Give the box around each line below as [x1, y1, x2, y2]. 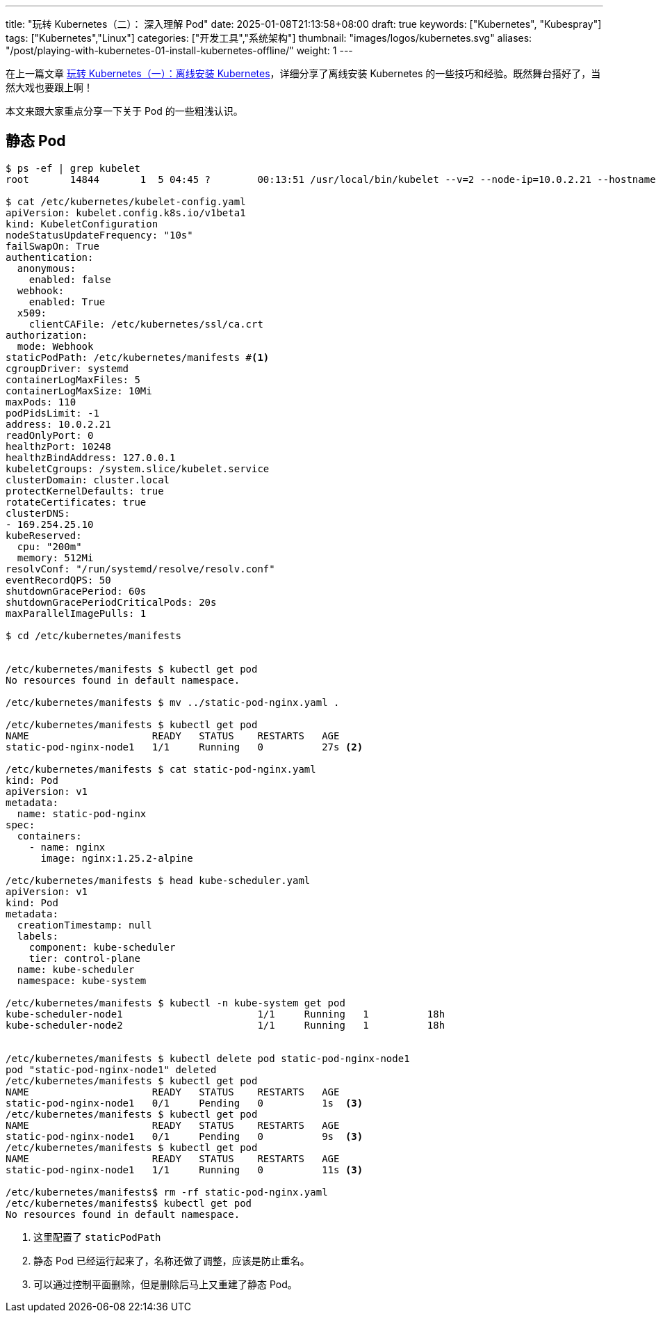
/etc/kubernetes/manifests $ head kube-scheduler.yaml [6, 874, 311, 886]
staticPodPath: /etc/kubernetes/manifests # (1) [6, 351, 270, 363]
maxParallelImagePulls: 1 [6, 607, 147, 619]
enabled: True [28, 296, 106, 307]
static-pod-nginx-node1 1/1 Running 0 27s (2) [6, 741, 363, 753]
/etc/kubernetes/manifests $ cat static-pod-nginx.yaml [6, 763, 316, 775]
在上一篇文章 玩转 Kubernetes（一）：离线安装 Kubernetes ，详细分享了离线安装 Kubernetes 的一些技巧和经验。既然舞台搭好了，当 [6, 67, 601, 79]
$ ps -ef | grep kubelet [6, 162, 140, 174]
